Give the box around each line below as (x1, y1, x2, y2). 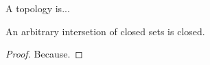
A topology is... (5, 1, 70, 15)
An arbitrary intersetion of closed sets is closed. (5, 24, 205, 38)
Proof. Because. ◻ (5, 47, 83, 61)
